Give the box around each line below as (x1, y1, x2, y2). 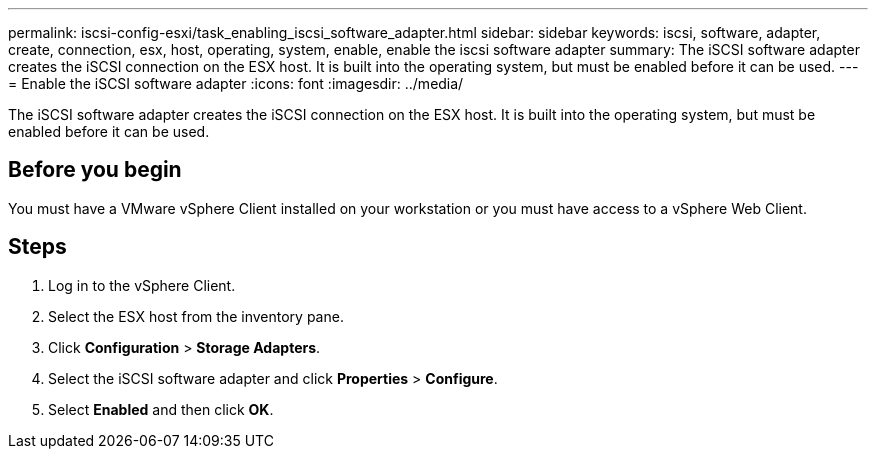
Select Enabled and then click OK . (48, 400, 274, 418)
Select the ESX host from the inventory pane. (48, 307, 344, 325)
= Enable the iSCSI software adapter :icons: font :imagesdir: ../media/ (8, 75, 464, 92)
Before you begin (8, 157, 182, 183)
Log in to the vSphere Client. (48, 276, 236, 294)
